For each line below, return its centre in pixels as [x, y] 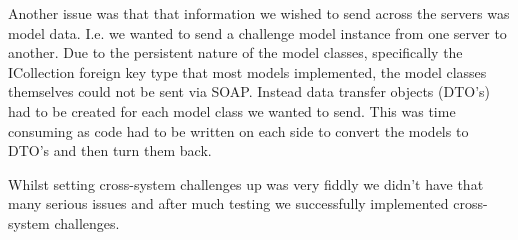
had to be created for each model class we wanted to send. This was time [232, 110]
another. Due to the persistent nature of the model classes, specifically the [235, 52]
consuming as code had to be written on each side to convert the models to [238, 130]
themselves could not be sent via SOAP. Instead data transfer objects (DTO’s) [249, 91]
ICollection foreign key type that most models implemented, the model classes [247, 71]
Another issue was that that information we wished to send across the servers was [259, 13]
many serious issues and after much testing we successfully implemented [228, 203]
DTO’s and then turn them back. [110, 150]
